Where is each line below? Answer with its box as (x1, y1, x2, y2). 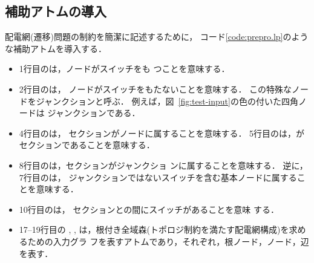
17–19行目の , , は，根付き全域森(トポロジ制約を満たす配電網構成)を (19, 223, 289, 236)
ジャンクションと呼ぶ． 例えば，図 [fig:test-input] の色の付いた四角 (36, 94, 298, 107)
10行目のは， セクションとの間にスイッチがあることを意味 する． (19, 203, 279, 215)
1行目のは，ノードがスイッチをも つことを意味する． (19, 62, 230, 75)
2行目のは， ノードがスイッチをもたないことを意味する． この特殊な (19, 82, 292, 95)
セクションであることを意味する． (19, 138, 155, 151)
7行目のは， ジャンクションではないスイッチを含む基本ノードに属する (19, 170, 297, 183)
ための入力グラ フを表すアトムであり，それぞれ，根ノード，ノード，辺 (27, 235, 309, 247)
